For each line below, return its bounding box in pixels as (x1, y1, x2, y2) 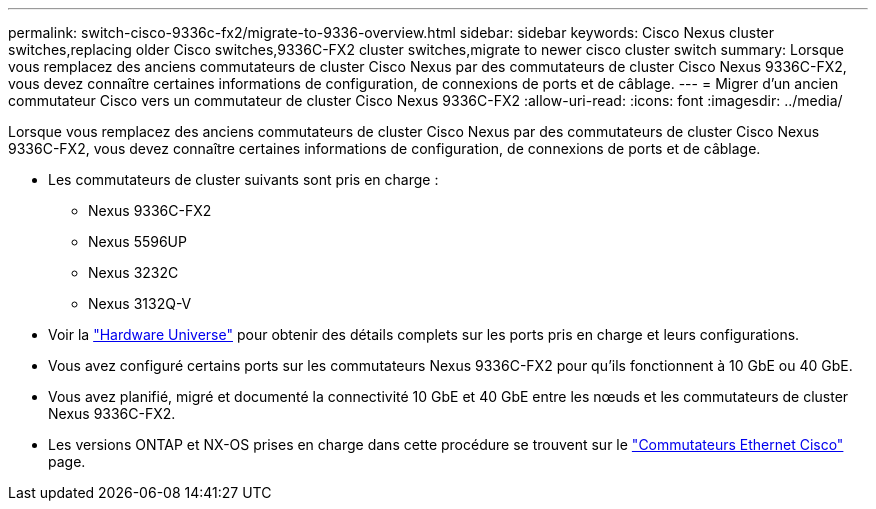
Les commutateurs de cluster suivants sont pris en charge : (48, 171, 439, 188)
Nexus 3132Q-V (88, 295, 192, 312)
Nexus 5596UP (88, 233, 187, 250)
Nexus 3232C (88, 264, 179, 281)
